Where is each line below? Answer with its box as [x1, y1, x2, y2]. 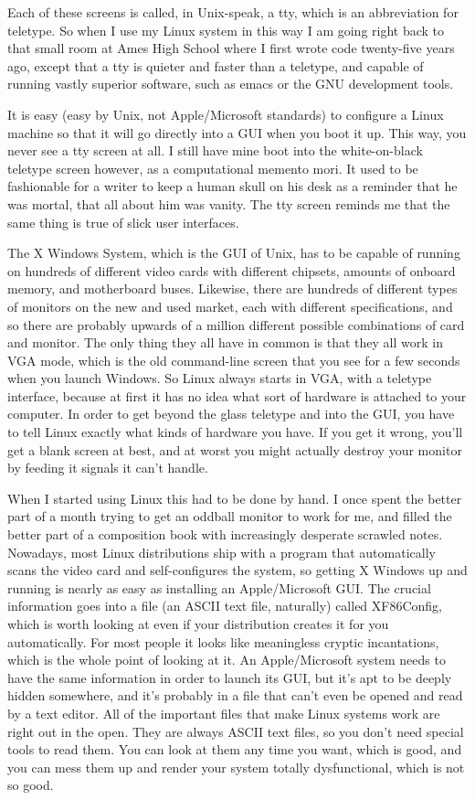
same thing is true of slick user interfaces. [7, 212, 239, 231]
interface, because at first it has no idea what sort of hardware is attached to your [7, 386, 467, 405]
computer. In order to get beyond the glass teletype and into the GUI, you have [7, 404, 455, 423]
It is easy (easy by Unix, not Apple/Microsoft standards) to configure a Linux [7, 104, 444, 123]
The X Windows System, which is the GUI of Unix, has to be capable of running [7, 243, 460, 262]
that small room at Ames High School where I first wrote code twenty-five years [7, 38, 455, 58]
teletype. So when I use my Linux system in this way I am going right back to [7, 20, 445, 39]
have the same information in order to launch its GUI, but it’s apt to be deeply [7, 667, 452, 687]
